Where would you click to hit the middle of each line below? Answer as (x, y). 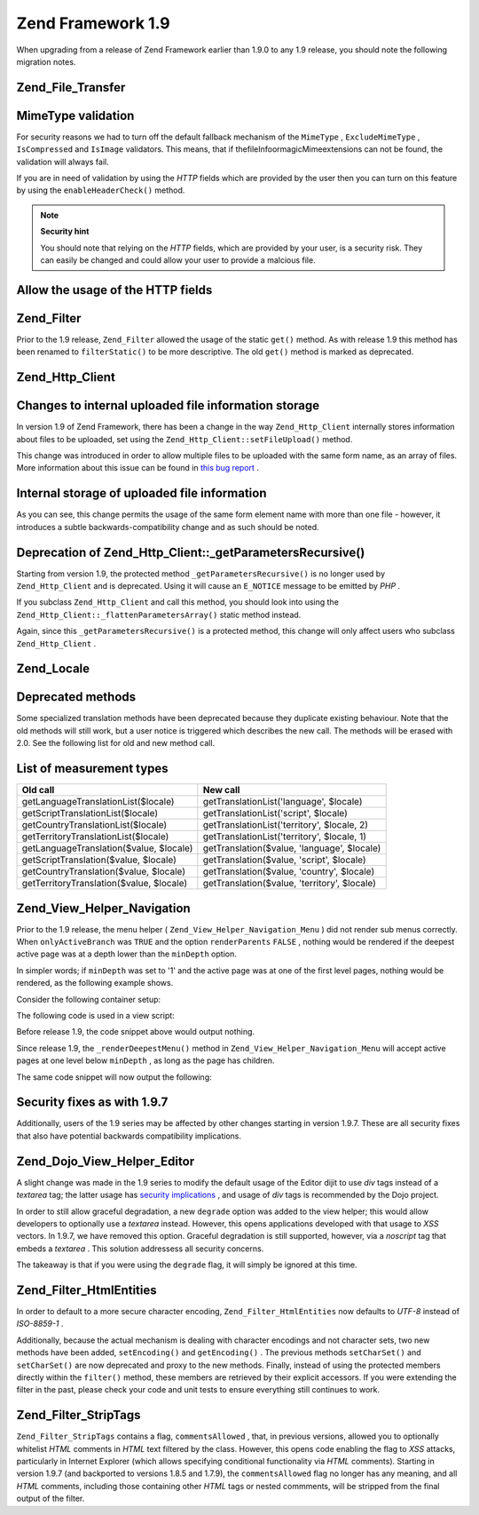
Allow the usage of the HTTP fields (114, 290)
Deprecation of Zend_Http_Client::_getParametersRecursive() (191, 552)
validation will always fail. (63, 162)
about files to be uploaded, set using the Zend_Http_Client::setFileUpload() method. (185, 439)
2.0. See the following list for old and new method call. (116, 743)
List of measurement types (92, 769)
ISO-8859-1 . (40, 1324)
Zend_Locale (53, 669)
